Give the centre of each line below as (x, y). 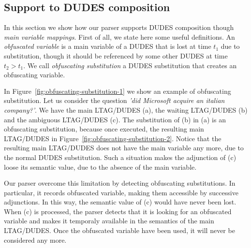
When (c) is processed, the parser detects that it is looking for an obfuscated (118, 211)
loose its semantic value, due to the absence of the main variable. (100, 167)
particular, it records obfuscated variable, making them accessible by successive (121, 192)
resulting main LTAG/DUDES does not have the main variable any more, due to (124, 148)
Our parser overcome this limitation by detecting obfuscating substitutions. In (120, 183)
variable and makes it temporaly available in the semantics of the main (109, 221)
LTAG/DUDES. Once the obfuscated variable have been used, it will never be (119, 230)
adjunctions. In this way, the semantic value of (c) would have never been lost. (120, 202)
